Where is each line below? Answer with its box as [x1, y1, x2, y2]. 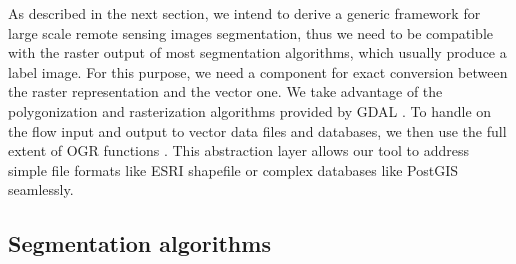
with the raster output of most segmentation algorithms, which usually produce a [8, 42, 507, 63]
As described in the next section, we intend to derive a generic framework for [8, 3, 481, 23]
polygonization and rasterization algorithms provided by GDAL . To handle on [8, 100, 492, 121]
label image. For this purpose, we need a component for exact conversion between [8, 61, 508, 82]
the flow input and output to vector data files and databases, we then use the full [8, 120, 507, 141]
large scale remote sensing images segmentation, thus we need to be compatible [8, 22, 494, 43]
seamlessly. [8, 179, 74, 200]
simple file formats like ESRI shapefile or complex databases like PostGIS [8, 159, 458, 180]
